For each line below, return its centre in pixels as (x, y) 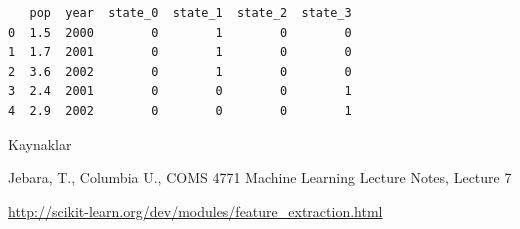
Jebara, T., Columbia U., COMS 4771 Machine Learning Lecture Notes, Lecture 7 (260, 177)
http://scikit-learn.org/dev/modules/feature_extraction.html (195, 210)
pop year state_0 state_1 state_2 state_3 (190, 13)
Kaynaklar (40, 143)
